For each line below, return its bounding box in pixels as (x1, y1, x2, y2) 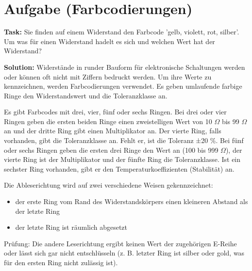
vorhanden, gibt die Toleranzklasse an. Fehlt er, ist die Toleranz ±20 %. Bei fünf (4, 135, 244, 145)
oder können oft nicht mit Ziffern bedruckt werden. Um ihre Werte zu (4, 71, 212, 81)
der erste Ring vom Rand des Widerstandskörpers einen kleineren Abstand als (15, 196, 248, 207)
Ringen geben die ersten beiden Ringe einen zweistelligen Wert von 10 (4, 116, 212, 126)
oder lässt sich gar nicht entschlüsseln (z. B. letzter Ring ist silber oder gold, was (4, 248, 245, 258)
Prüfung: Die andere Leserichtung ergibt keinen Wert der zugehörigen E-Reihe (4, 238, 237, 248)
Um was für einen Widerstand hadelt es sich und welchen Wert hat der (4, 36, 215, 46)
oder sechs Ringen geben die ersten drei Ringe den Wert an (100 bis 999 (4, 144, 218, 155)
